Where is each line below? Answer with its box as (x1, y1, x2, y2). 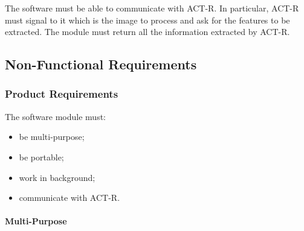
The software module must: (5, 110, 106, 122)
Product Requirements (5, 86, 118, 101)
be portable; (19, 150, 64, 163)
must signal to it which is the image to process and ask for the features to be (5, 13, 290, 26)
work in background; (19, 171, 95, 183)
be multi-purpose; (19, 130, 85, 143)
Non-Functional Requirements (5, 55, 197, 74)
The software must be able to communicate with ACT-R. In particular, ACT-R (5, 2, 299, 14)
